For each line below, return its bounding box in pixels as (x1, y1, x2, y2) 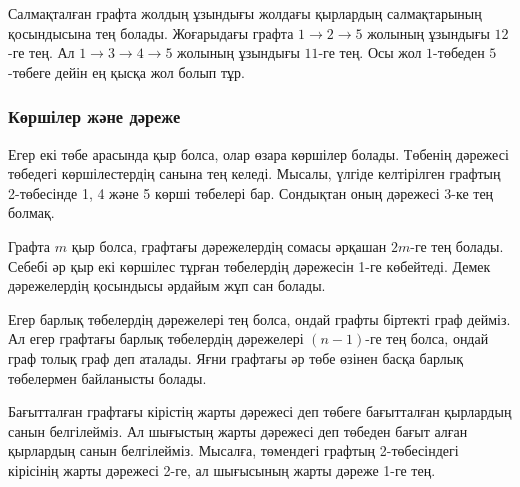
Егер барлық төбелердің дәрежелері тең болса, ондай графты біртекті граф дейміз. (8, 308, 511, 329)
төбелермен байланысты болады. (8, 367, 207, 388)
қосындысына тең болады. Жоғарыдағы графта (8, 22, 294, 43)
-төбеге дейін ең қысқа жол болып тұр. (8, 61, 245, 82)
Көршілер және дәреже (8, 104, 181, 129)
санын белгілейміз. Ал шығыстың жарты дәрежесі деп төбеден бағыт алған (8, 420, 468, 441)
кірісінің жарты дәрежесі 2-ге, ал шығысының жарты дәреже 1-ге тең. (8, 459, 436, 480)
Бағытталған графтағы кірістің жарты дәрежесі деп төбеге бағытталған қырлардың (8, 401, 512, 422)
